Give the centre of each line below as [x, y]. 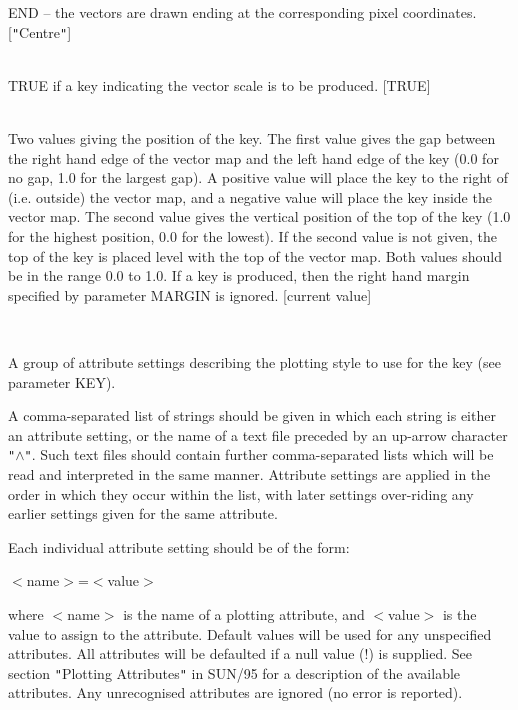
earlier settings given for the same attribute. [143, 513]
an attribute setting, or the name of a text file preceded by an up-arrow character [258, 434]
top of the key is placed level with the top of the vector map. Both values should [255, 255]
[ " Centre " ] [40, 31]
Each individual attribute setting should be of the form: [179, 546]
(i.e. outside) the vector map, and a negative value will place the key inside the [250, 196]
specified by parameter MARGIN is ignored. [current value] [190, 294]
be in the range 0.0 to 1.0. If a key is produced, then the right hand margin [239, 275]
